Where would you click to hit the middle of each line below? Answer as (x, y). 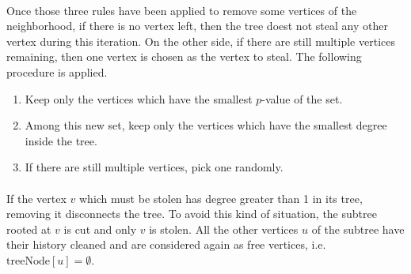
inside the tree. (61, 140)
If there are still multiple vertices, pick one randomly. (154, 167)
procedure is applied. (57, 71)
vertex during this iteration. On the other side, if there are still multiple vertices (201, 41)
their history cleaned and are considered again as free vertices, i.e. (166, 244)
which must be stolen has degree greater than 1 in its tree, (221, 198)
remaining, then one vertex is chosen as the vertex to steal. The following (184, 56)
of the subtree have (358, 229)
